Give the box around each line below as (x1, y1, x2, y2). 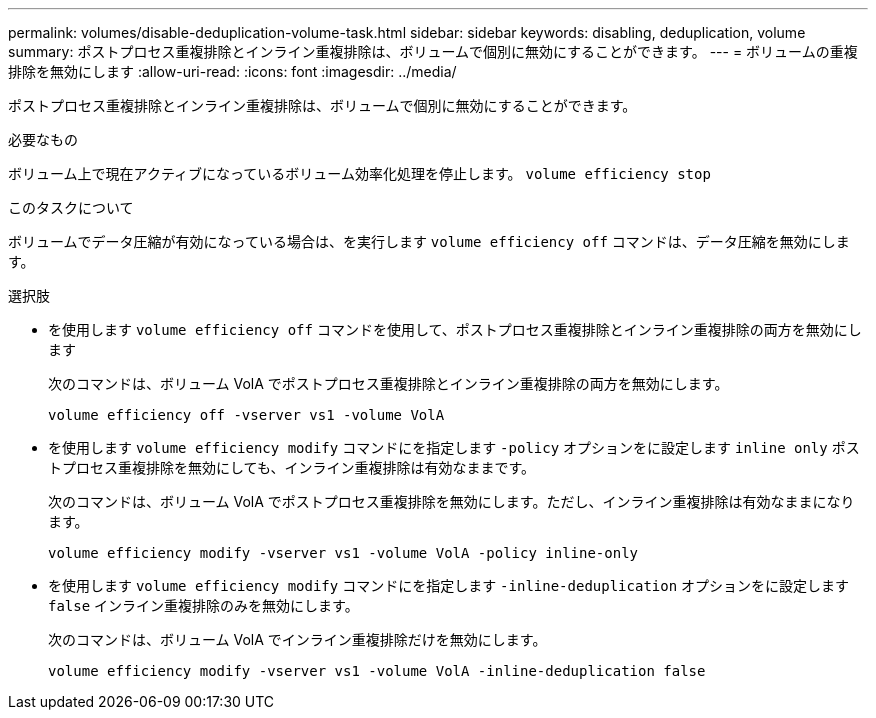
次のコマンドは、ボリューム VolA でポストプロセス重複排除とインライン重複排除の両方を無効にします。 (48, 375, 729, 392)
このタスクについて (8, 199, 134, 216)
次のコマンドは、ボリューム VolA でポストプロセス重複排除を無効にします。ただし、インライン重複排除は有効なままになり (48, 493, 855, 510)
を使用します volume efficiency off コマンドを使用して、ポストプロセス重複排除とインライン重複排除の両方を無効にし (48, 321, 862, 338)
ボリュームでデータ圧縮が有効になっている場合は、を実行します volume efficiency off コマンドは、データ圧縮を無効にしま (8, 233, 850, 250)
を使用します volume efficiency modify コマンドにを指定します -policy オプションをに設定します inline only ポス (48, 439, 860, 456)
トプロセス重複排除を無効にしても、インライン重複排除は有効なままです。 (48, 459, 536, 476)
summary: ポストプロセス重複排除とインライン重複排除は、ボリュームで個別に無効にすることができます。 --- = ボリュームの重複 (8, 43, 858, 60)
